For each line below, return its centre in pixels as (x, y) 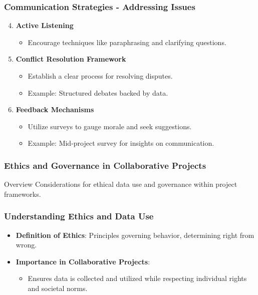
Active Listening (45, 25)
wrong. (26, 245)
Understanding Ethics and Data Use (79, 216)
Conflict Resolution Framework (71, 59)
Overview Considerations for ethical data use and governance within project (121, 184)
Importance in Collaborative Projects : (83, 261)
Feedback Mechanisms (55, 109)
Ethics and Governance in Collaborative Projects (105, 165)
